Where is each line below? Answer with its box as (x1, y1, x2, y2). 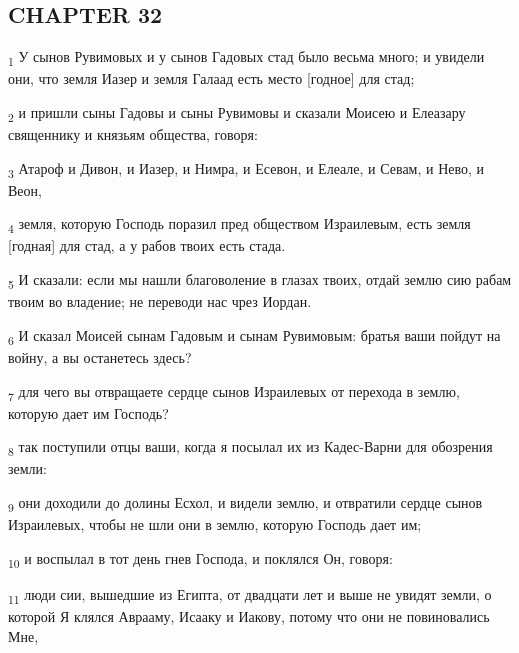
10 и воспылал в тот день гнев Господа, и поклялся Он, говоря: (8, 547, 393, 571)
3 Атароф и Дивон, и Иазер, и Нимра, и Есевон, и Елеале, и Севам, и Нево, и (8, 157, 485, 181)
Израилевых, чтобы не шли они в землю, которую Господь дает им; (8, 514, 422, 535)
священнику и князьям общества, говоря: (8, 124, 258, 145)
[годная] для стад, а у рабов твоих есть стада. (8, 235, 286, 256)
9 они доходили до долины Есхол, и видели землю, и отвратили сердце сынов (8, 491, 483, 515)
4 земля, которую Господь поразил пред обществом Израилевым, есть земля (8, 213, 471, 237)
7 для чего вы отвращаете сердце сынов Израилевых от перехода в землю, (8, 380, 460, 404)
